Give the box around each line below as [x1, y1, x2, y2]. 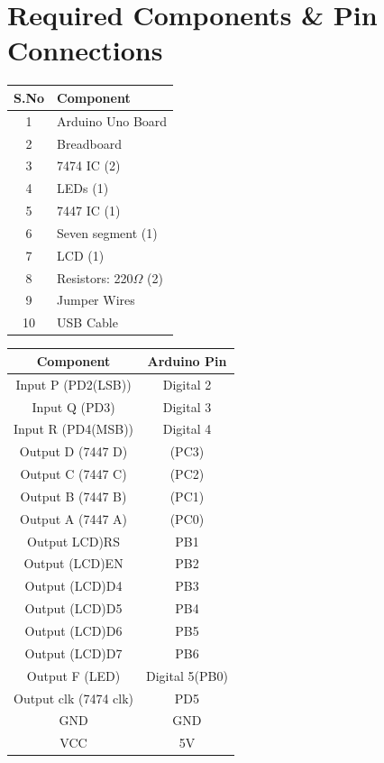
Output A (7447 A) [20, 509, 128, 528]
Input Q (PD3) [32, 397, 115, 416]
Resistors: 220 [57, 268, 133, 287]
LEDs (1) [57, 179, 109, 198]
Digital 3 [162, 397, 212, 416]
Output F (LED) [26, 666, 121, 685]
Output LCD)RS [27, 531, 120, 550]
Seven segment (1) [57, 223, 158, 242]
